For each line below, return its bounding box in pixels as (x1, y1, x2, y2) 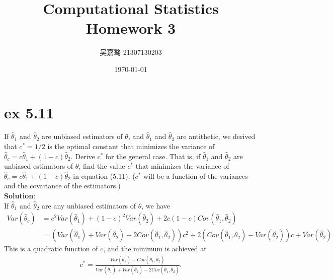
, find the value (78, 161, 125, 171)
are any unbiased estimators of (42, 200, 136, 211)
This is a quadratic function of (4, 243, 98, 254)
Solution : (4, 190, 36, 200)
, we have (141, 200, 171, 211)
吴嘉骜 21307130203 (100, 47, 162, 57)
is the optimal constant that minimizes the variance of (47, 141, 215, 152)
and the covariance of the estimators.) (4, 180, 121, 191)
